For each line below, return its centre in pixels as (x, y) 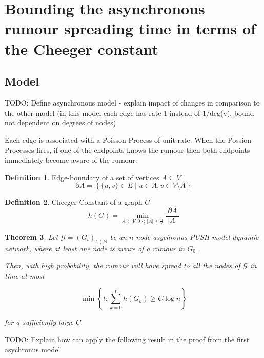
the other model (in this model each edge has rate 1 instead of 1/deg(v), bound (129, 112)
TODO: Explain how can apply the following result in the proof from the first (127, 339)
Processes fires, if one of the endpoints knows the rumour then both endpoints (127, 150)
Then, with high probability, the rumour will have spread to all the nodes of (123, 266)
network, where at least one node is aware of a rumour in (95, 248)
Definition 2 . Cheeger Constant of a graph (74, 202)
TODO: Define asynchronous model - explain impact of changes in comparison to (132, 102)
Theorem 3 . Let (32, 236)
